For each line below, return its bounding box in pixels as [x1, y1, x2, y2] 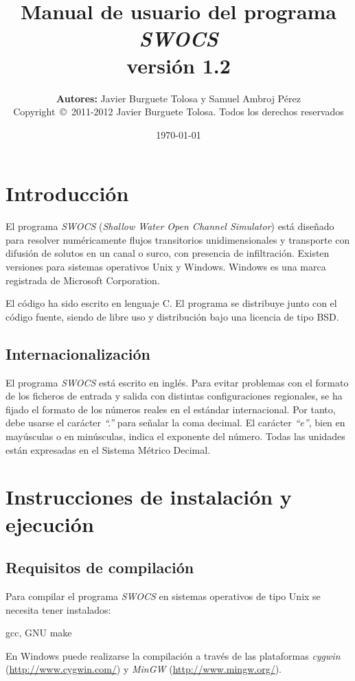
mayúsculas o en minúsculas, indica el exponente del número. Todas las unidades [5, 428, 345, 443]
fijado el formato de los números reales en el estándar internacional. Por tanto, [5, 402, 336, 416]
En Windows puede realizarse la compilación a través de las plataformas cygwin [5, 648, 341, 662]
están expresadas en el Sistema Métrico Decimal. [5, 442, 211, 457]
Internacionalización [5, 343, 150, 364]
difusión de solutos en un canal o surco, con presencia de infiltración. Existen [5, 246, 330, 260]
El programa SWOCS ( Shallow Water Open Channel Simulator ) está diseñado [5, 219, 334, 233]
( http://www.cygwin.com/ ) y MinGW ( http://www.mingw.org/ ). [5, 662, 282, 676]
